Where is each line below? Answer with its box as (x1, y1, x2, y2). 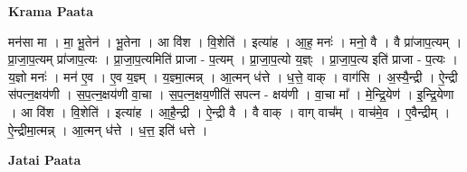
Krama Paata (8, 2, 93, 20)
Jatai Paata (8, 150, 81, 169)
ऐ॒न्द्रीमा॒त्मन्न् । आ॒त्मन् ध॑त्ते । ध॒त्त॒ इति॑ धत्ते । (8, 120, 208, 139)
